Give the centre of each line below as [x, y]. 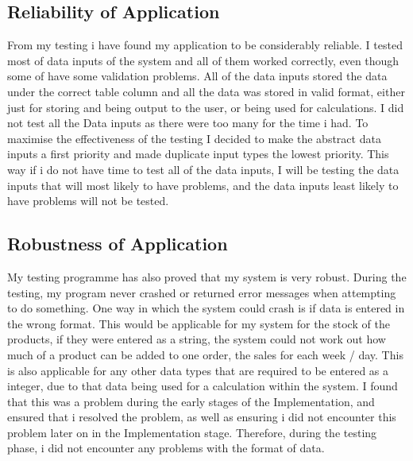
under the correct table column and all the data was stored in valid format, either [206, 91]
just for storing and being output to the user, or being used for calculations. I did [206, 107]
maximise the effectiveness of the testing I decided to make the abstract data [194, 138]
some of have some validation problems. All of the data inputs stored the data [197, 76]
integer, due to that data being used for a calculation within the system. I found [203, 386]
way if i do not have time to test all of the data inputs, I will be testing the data [203, 169]
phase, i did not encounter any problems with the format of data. [166, 448]
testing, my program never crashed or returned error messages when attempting [202, 292]
